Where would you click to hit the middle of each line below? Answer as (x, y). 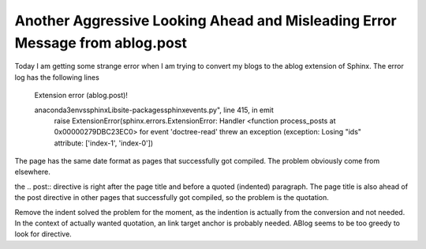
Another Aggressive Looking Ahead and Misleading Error (206, 21)
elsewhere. (32, 172)
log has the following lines (57, 77)
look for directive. (43, 234)
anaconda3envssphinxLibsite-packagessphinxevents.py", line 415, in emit (154, 110)
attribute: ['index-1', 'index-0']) (104, 143)
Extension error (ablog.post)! (81, 96)
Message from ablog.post (101, 43)
